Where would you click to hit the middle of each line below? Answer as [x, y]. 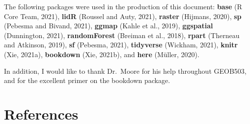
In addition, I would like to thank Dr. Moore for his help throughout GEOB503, [125, 71]
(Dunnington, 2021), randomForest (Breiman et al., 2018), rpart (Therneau [122, 35]
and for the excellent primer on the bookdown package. [87, 80]
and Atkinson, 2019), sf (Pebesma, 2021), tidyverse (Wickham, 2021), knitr [121, 45]
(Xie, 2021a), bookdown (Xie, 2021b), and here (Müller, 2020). [102, 54]
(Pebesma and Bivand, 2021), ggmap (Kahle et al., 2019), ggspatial [109, 26]
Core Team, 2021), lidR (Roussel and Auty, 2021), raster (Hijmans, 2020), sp [123, 16]
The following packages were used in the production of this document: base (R [123, 6]
